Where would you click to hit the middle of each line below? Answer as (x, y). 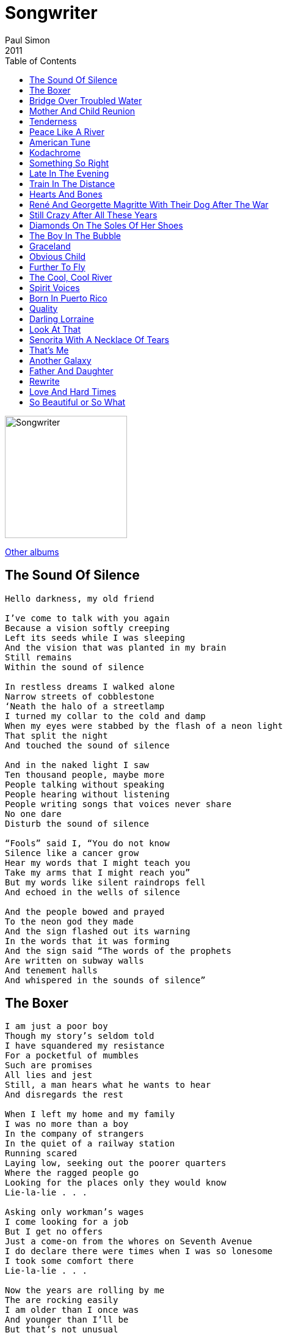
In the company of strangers (74, 1134)
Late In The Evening (69, 173)
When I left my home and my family (90, 1114)
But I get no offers (54, 1232)
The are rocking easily (62, 1300)
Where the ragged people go (72, 1173)
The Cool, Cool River (71, 277)
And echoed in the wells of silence (93, 892)
